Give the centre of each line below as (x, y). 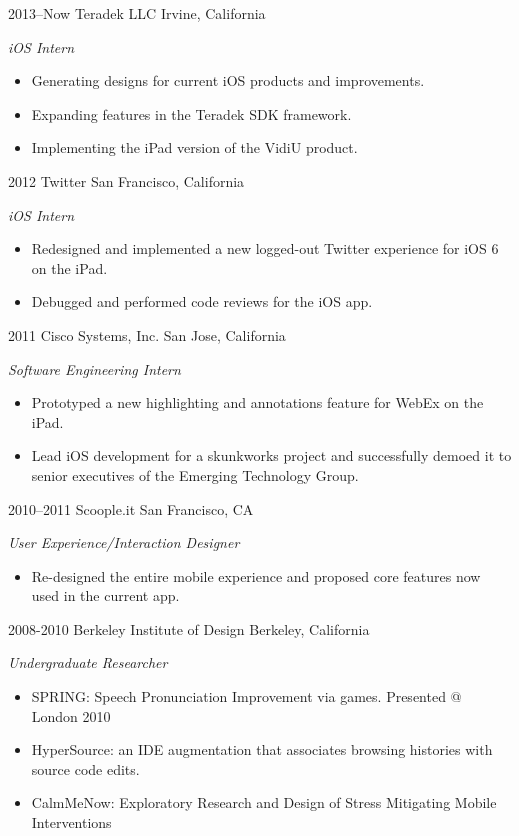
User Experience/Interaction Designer (124, 542)
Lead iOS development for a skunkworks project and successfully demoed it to (271, 455)
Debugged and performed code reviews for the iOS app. (202, 301)
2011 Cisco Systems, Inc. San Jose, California (147, 334)
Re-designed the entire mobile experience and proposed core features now (256, 575)
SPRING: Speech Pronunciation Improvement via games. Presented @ (246, 696)
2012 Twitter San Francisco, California (126, 180)
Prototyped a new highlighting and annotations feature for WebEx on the (257, 402)
